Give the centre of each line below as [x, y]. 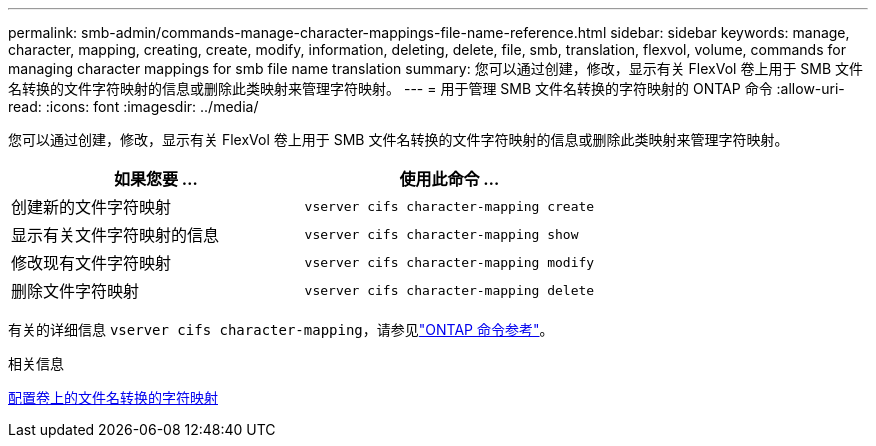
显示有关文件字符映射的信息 [115, 235]
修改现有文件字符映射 [91, 263]
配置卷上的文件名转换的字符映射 [113, 397]
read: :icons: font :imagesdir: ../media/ [133, 106]
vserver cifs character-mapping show [441, 234]
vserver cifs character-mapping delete [449, 290]
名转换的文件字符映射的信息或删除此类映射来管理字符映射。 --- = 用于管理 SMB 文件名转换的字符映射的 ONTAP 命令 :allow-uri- [426, 88]
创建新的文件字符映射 [91, 207]
